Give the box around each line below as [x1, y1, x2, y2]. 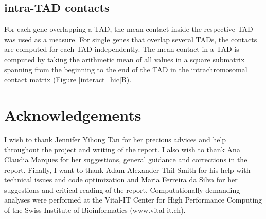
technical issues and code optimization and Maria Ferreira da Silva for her [4, 174, 238, 185]
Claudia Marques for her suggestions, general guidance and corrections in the [4, 154, 247, 165]
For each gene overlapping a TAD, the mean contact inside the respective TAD [4, 24, 253, 34]
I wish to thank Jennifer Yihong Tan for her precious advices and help [4, 134, 226, 144]
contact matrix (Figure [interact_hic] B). [4, 74, 132, 85]
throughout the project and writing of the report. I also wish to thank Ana [4, 144, 240, 155]
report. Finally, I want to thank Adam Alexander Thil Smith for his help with [4, 164, 251, 175]
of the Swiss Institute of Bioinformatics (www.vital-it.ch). [4, 205, 186, 215]
